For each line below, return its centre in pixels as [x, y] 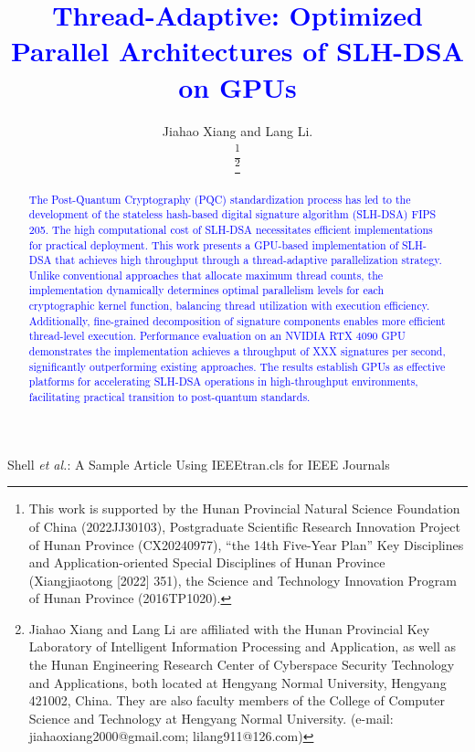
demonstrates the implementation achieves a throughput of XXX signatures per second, [237, 351]
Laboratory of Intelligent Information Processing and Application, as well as [242, 646]
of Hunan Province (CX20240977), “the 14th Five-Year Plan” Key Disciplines [246, 544]
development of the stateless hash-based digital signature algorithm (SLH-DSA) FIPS [232, 214]
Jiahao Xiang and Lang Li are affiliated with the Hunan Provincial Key [229, 628]
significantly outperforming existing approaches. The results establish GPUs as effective [237, 366]
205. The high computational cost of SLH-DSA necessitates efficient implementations [231, 229]
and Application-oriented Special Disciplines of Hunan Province [207, 562]
